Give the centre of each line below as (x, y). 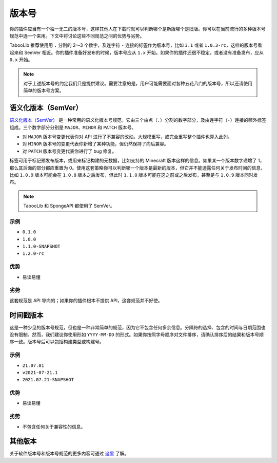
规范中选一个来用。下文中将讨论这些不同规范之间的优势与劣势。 (77, 35)
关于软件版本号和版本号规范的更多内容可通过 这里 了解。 (69, 453)
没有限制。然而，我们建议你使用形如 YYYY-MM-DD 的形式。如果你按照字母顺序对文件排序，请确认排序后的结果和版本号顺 (137, 335)
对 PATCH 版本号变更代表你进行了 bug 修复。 (70, 151)
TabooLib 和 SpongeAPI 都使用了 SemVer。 (69, 206)
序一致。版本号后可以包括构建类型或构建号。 (57, 342)
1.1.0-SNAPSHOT (42, 246)
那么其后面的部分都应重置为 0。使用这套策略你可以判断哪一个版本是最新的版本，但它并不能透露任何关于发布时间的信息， (137, 168)
